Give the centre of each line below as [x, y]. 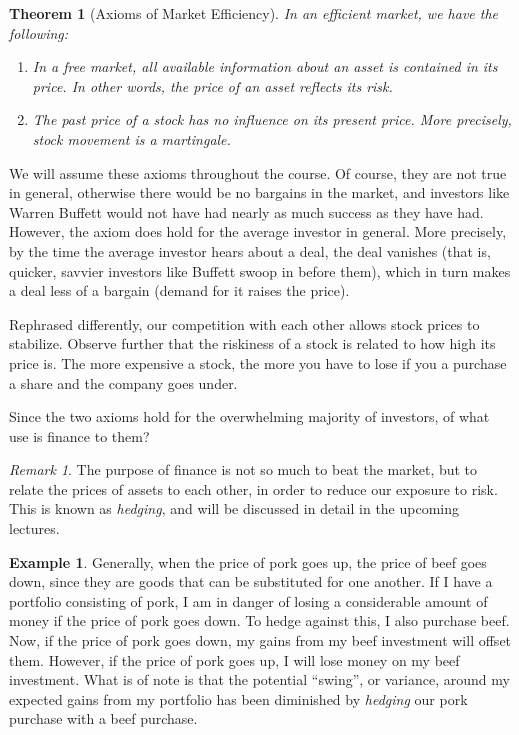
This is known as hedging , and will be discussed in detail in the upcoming [234, 508]
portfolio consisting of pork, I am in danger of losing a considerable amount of [248, 600]
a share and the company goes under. [123, 382]
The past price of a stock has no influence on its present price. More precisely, [272, 119]
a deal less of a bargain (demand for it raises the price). [179, 290]
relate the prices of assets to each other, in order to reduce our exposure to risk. [253, 488]
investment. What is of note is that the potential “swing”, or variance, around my [259, 679]
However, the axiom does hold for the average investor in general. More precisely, [258, 231]
